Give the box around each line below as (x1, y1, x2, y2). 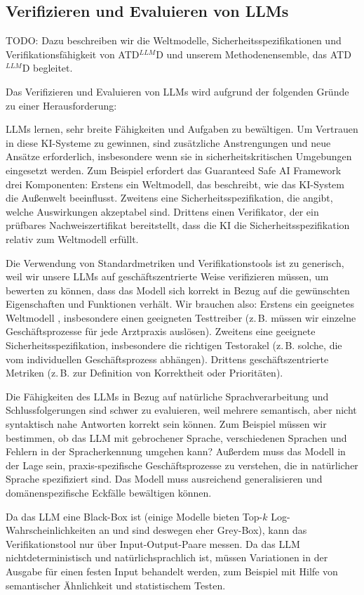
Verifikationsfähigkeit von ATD (6, 46, 140, 61)
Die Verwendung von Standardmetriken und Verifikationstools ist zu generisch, (6, 255, 344, 270)
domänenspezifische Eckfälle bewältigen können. (6, 485, 212, 500)
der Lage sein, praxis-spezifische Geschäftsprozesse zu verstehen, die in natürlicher (6, 457, 358, 472)
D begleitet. (22, 60, 73, 75)
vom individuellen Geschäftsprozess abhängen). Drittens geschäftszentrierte (6, 351, 329, 366)
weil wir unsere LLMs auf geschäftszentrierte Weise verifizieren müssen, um (6, 269, 329, 284)
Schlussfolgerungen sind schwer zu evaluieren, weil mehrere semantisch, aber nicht (6, 403, 357, 417)
